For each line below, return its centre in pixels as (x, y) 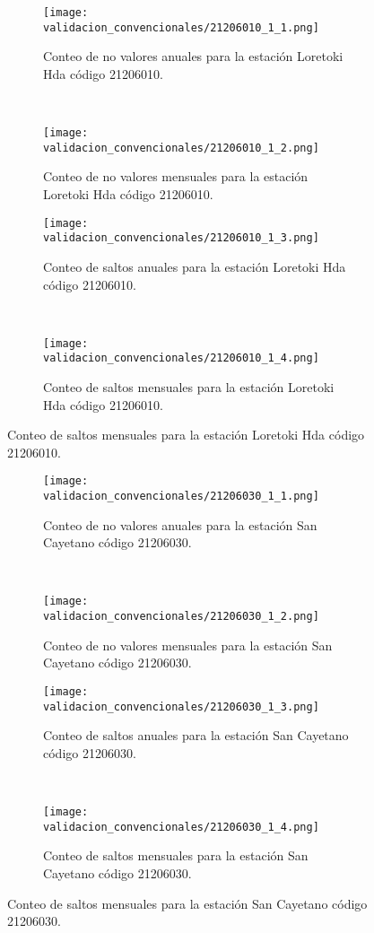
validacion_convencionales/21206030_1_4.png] (181, 827)
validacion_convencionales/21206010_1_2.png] (181, 148)
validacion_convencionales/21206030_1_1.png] (181, 497)
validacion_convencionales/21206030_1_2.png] (181, 617)
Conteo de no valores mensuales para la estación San (188, 645)
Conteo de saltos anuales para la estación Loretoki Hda (195, 266)
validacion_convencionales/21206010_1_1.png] (181, 27)
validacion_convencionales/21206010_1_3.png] (181, 238)
